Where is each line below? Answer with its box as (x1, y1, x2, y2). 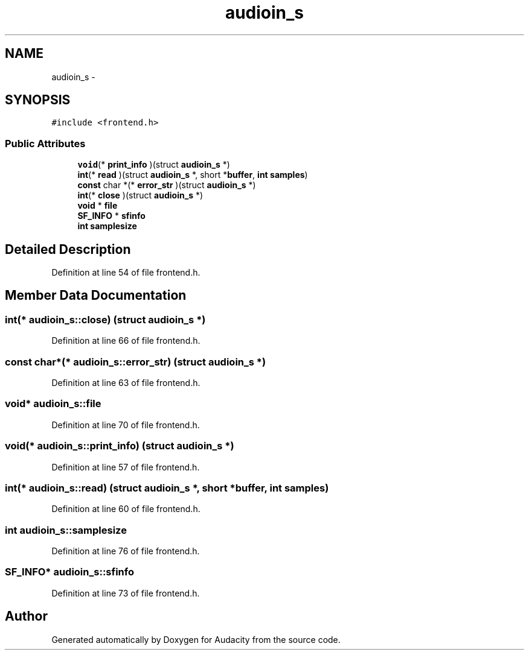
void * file (77, 200, 118, 211)
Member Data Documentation (5, 288, 187, 303)
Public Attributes (5, 137, 86, 150)
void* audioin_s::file (5, 397, 101, 410)
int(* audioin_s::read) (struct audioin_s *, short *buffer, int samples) (5, 481, 329, 494)
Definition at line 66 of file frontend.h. (51, 335, 200, 346)
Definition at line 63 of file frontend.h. (51, 378, 200, 388)
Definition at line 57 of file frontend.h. (51, 461, 200, 472)
